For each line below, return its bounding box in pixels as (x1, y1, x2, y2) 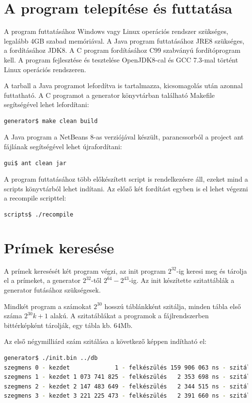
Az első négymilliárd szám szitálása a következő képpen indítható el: (4, 336, 206, 346)
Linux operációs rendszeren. (4, 64, 86, 74)
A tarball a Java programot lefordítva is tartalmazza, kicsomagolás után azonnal (4, 80, 243, 91)
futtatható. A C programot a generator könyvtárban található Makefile (4, 90, 215, 100)
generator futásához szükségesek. (4, 284, 101, 294)
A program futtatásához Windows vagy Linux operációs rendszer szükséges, (4, 26, 228, 36)
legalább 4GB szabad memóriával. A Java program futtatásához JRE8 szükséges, (4, 35, 245, 46)
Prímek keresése (4, 237, 114, 257)
